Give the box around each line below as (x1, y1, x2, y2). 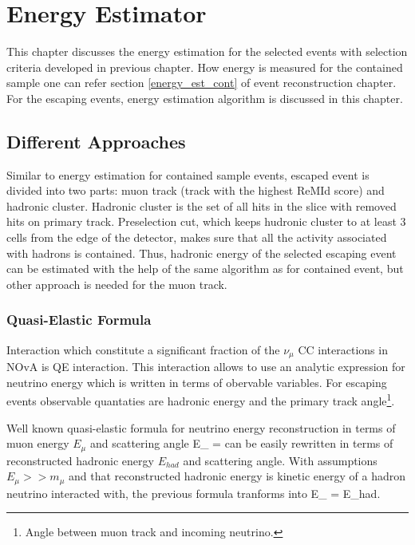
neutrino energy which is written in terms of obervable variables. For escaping (6, 373, 387, 390)
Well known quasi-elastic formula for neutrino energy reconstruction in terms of (6, 419, 396, 436)
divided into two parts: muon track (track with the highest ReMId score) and (6, 182, 385, 199)
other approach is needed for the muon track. (6, 275, 227, 292)
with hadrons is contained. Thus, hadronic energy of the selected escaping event (6, 244, 397, 261)
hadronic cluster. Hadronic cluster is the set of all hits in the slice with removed (6, 197, 397, 214)
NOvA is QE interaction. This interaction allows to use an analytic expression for (6, 358, 405, 375)
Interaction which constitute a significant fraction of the (6, 341, 280, 357)
